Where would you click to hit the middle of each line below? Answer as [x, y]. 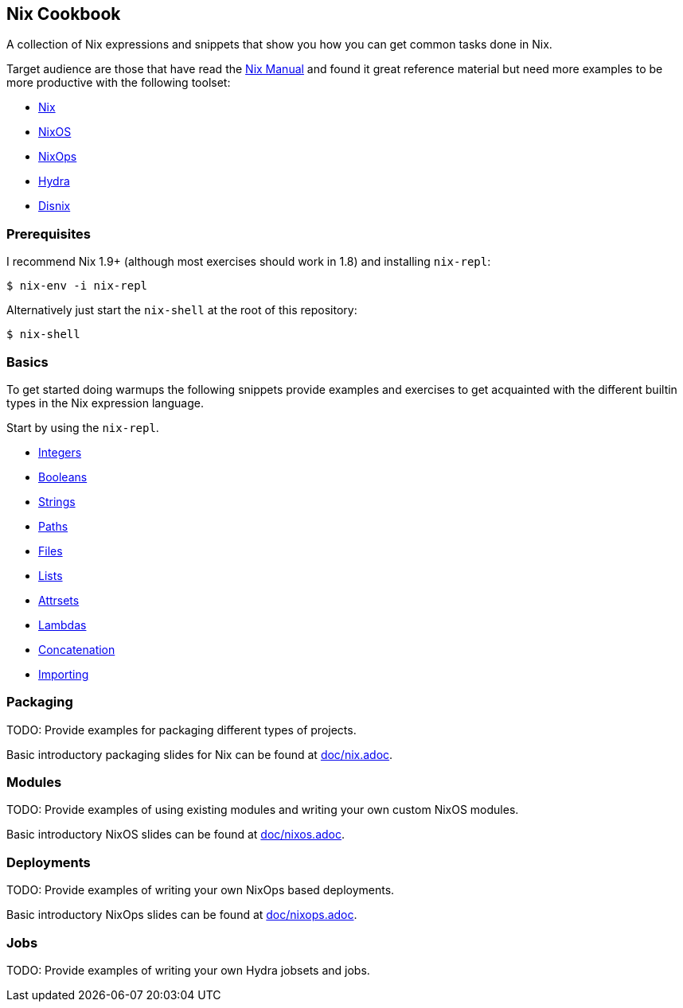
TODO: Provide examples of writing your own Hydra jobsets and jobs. [188, 970]
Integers [60, 452]
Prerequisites [49, 234]
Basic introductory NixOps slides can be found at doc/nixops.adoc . [182, 915]
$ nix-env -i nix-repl [77, 286]
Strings [57, 501]
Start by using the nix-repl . [83, 427]
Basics [27, 362]
